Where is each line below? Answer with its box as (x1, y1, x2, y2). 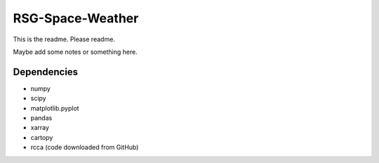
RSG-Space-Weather (13, 10, 139, 26)
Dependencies (13, 66, 79, 78)
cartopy (30, 133, 53, 141)
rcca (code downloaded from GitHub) (30, 143, 139, 152)
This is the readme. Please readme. (13, 35, 116, 43)
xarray (30, 123, 49, 132)
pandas (30, 114, 53, 122)
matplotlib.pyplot (30, 104, 80, 112)
